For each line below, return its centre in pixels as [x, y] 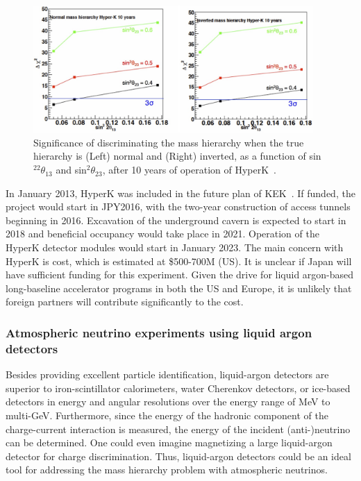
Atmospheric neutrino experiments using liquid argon [159, 332]
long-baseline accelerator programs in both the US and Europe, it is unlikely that [179, 288]
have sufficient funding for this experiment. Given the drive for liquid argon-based [180, 275]
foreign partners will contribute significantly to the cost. [125, 302]
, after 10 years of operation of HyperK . [189, 170]
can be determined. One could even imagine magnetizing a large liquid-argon [169, 442]
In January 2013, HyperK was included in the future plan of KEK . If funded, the [180, 193]
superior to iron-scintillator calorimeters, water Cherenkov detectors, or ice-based [178, 388]
